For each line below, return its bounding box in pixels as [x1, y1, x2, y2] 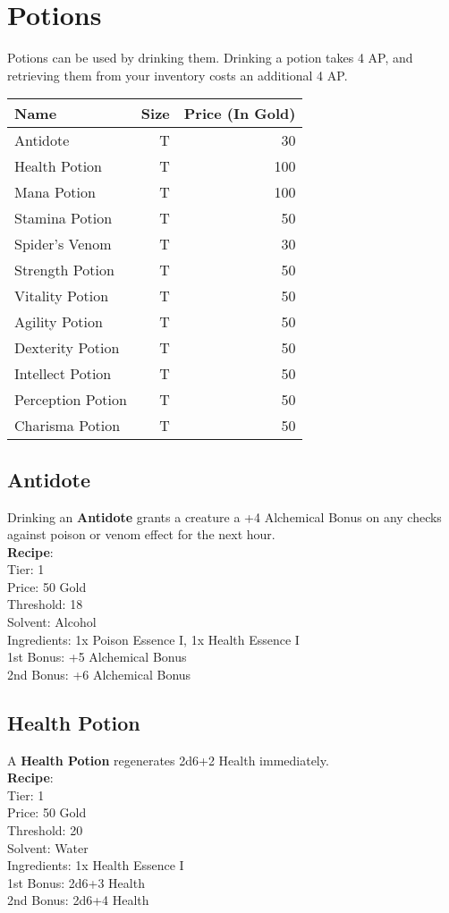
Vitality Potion [14, 285, 109, 307]
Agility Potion [14, 311, 103, 333]
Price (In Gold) [183, 103, 296, 124]
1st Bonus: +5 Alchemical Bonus [7, 647, 187, 666]
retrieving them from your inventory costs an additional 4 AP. [7, 65, 348, 84]
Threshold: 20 [7, 821, 83, 840]
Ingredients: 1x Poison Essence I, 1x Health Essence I [7, 630, 300, 648]
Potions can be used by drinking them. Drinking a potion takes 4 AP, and [7, 48, 413, 67]
